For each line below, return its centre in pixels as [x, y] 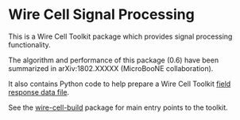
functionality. [30, 44]
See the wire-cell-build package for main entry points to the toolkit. [118, 107]
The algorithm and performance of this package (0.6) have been [114, 60]
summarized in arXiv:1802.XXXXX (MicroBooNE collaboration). [111, 68]
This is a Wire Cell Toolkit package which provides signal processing [120, 36]
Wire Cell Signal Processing [101, 15]
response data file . [39, 92]
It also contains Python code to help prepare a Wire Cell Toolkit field [120, 84]
